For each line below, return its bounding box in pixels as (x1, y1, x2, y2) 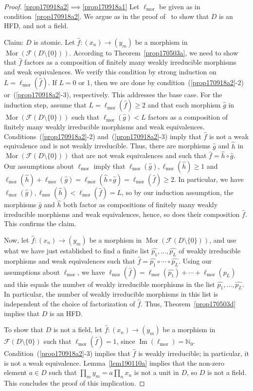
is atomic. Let (34, 36, 75, 47)
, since (116, 336, 135, 346)
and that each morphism (147, 100, 221, 110)
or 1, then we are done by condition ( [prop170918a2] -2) (78, 77, 244, 87)
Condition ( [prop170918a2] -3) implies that (4, 348, 130, 358)
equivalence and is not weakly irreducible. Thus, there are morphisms (4, 141, 211, 151)
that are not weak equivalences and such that (71, 150, 207, 160)
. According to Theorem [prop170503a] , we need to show (69, 47, 238, 57)
